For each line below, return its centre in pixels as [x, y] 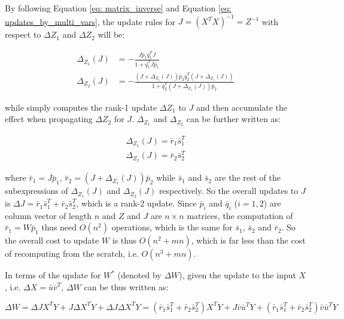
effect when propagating [49, 119]
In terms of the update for [53, 275]
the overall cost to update [52, 240]
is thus [124, 240]
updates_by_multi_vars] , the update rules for [90, 21]
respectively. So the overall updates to [229, 191]
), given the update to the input [238, 275]
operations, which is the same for [172, 227]
